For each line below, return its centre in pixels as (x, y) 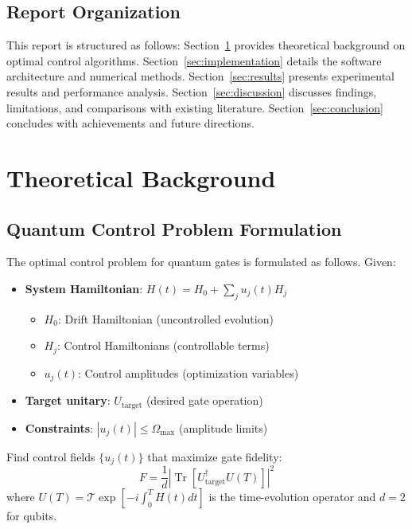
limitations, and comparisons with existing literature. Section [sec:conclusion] (195, 107)
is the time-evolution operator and (292, 497)
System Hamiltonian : (84, 288)
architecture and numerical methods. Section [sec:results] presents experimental (200, 76)
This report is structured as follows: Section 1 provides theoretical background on (206, 45)
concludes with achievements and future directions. (130, 123)
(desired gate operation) (204, 400)
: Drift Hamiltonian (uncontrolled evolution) (165, 318)
